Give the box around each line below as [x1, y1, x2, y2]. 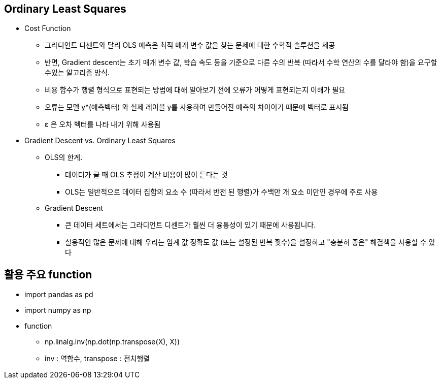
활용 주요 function [4, 268, 92, 281]
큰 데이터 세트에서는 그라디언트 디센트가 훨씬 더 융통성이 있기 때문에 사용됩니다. [65, 220, 316, 230]
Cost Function [24, 24, 71, 33]
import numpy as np [24, 306, 91, 315]
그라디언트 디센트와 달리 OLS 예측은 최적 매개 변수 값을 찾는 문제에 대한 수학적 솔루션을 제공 [45, 41, 335, 50]
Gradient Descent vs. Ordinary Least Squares [24, 136, 176, 145]
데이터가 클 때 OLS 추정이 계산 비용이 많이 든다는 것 [65, 170, 228, 179]
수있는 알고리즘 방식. [45, 68, 110, 77]
